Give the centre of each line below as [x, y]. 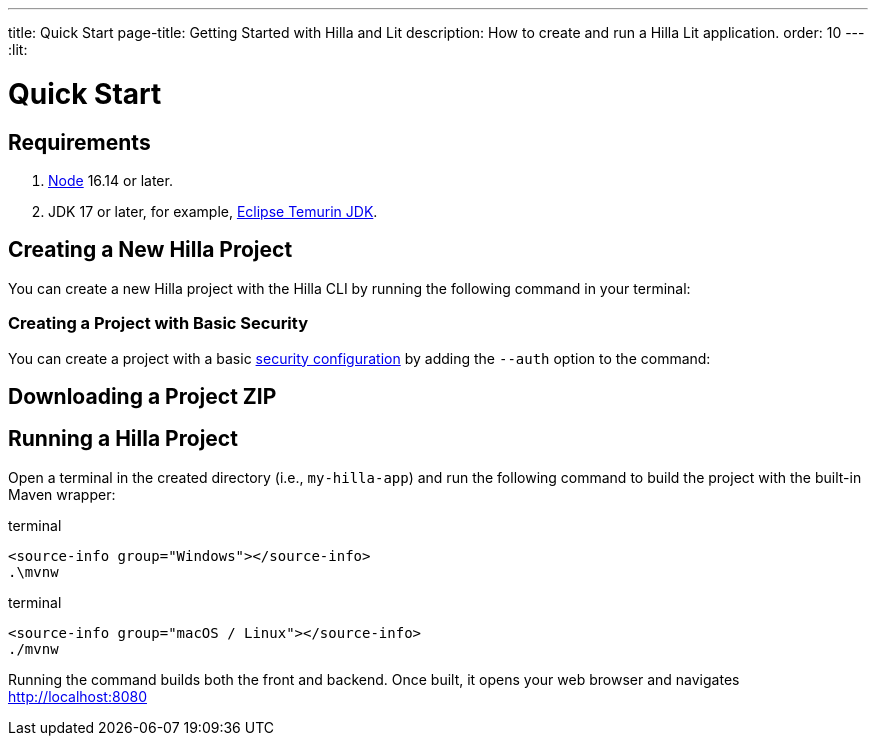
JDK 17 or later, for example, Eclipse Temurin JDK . [213, 211]
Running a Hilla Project [123, 439]
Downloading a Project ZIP [142, 396]
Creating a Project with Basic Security [158, 323]
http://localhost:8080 [77, 696]
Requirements [79, 142]
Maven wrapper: [62, 494]
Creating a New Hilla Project [150, 250]
